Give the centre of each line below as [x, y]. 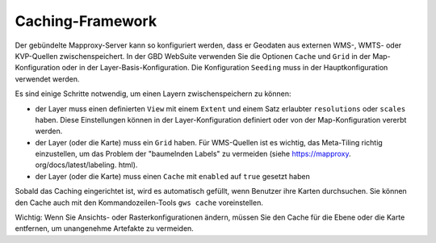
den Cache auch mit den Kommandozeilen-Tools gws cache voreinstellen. [139, 203]
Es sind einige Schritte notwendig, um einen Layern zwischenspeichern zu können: [153, 94]
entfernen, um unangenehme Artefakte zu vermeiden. [104, 228]
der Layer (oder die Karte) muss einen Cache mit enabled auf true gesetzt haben [172, 176]
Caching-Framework [86, 21]
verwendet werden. [47, 79]
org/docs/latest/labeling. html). [86, 165]
